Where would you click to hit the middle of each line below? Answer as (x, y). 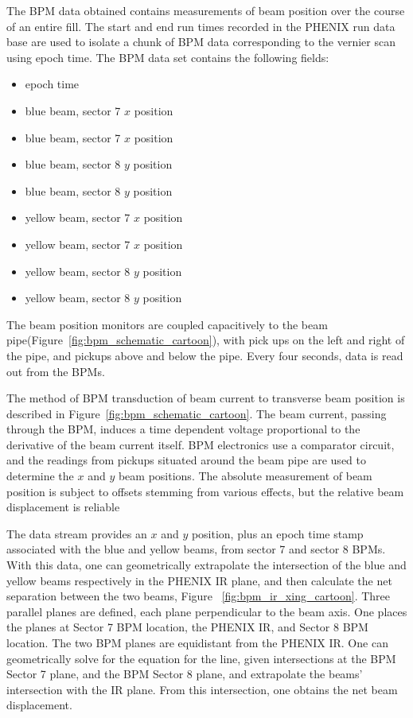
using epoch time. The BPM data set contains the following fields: (168, 57)
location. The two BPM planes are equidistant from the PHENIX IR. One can (197, 642)
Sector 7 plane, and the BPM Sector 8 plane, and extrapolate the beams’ (185, 674)
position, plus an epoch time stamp (277, 533)
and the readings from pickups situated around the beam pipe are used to (186, 460)
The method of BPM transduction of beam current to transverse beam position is (206, 398)
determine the (40, 476)
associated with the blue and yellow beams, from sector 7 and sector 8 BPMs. (196, 549)
